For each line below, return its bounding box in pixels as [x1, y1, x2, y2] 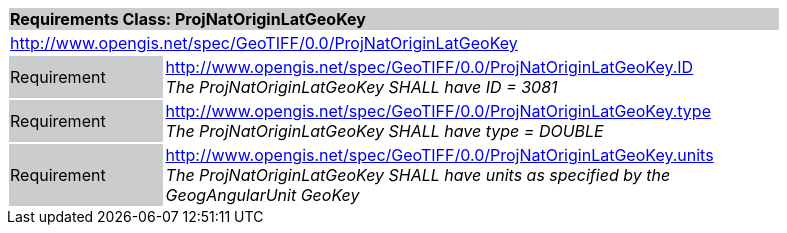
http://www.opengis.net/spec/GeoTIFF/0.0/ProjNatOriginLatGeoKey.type [165, 101, 711, 121]
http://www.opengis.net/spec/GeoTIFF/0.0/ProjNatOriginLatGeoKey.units [165, 145, 714, 165]
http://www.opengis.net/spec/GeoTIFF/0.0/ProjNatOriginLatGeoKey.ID [165, 57, 694, 77]
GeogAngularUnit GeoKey [165, 185, 360, 205]
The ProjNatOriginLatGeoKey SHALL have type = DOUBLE [165, 121, 604, 141]
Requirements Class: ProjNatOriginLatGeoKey [10, 9, 366, 29]
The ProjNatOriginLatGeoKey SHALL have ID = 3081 [165, 77, 558, 97]
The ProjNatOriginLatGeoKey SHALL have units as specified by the [165, 165, 671, 185]
